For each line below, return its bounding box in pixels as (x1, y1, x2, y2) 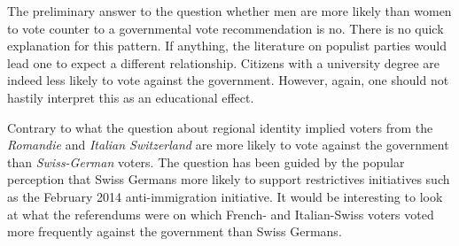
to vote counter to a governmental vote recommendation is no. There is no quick (7, 19, 444, 37)
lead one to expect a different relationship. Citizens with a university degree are (7, 53, 440, 72)
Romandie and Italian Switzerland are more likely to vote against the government (7, 135, 449, 154)
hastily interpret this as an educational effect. (7, 88, 254, 106)
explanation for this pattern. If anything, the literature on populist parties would (7, 36, 447, 55)
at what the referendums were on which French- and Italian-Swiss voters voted (7, 204, 434, 223)
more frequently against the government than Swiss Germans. (7, 222, 342, 241)
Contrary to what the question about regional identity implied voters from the (7, 118, 433, 136)
